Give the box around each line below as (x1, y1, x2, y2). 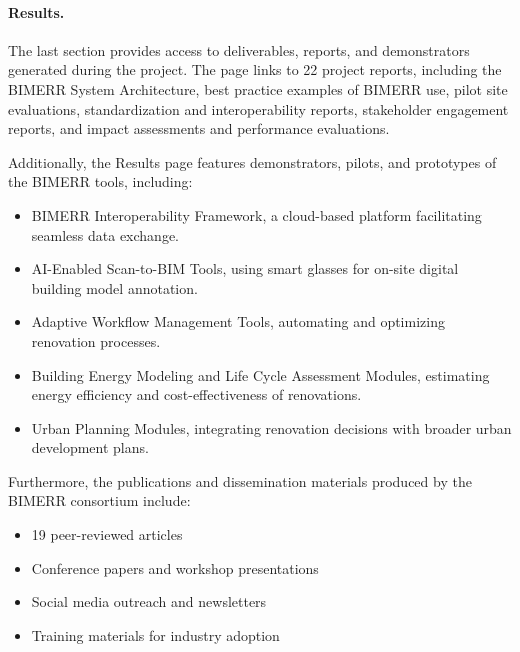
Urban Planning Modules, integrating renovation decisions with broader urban (31, 417, 512, 438)
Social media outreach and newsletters (31, 591, 267, 612)
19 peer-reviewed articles (31, 524, 183, 545)
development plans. (31, 437, 149, 458)
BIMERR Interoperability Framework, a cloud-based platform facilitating (31, 204, 482, 225)
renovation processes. (31, 330, 161, 351)
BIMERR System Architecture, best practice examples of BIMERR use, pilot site (8, 78, 508, 99)
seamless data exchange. (31, 224, 179, 245)
